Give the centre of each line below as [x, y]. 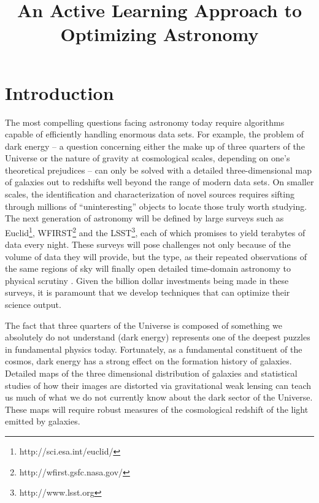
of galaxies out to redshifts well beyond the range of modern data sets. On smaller [159, 182]
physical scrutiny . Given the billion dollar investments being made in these [147, 280]
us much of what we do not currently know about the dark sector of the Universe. [159, 397]
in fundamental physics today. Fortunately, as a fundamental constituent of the [154, 349]
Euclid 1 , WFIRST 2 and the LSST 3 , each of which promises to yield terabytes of [155, 231]
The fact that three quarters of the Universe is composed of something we [144, 325]
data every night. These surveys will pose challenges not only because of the [148, 244]
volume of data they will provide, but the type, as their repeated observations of [156, 256]
